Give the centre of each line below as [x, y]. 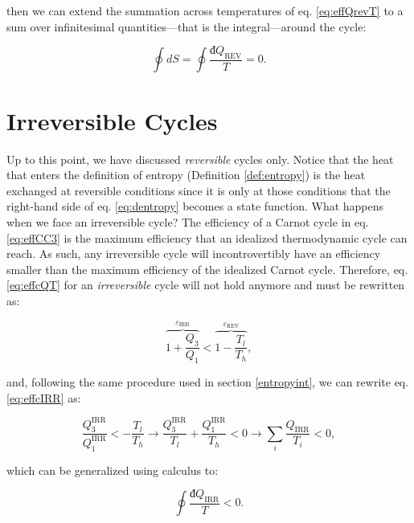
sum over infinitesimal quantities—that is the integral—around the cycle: [187, 26]
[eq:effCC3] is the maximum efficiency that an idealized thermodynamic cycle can [207, 237]
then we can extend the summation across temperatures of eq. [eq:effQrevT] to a [205, 10]
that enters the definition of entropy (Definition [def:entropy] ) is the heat [186, 175]
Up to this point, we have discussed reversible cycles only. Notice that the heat [200, 159]
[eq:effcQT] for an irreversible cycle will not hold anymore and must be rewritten [206, 285]
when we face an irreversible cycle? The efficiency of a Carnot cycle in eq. [188, 221]
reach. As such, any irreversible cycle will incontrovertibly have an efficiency [194, 253]
